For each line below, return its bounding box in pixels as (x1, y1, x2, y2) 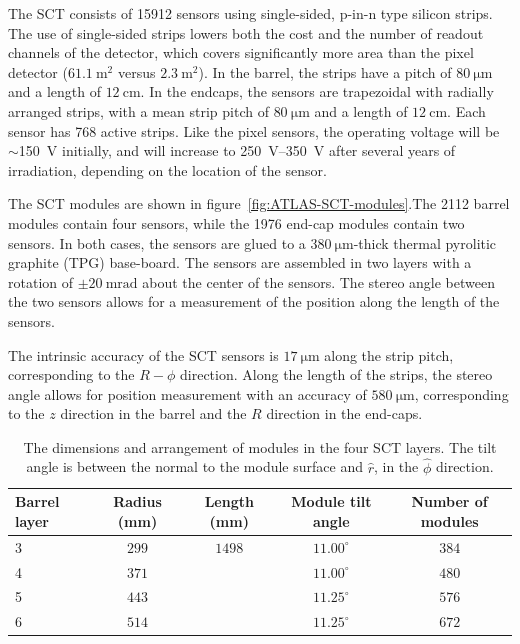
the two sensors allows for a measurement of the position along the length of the (8, 291, 500, 312)
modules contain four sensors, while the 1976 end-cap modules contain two (8, 212, 465, 233)
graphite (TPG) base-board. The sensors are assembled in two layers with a (8, 252, 472, 273)
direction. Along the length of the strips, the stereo (180, 364, 493, 385)
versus (117, 61, 156, 82)
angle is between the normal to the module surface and (26, 456, 363, 477)
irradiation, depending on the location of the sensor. (8, 159, 327, 180)
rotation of (8, 271, 74, 292)
